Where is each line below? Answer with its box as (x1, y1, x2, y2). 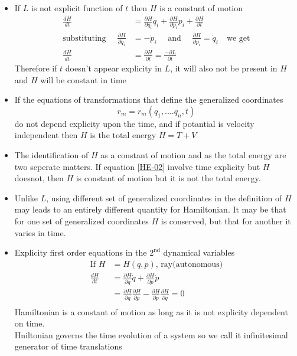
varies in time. (14, 226, 66, 239)
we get (226, 34, 250, 43)
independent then (14, 129, 78, 141)
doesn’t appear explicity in (65, 62, 162, 74)
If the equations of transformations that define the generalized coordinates (14, 93, 283, 106)
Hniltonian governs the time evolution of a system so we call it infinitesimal (14, 328, 288, 341)
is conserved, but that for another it (161, 215, 291, 227)
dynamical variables (163, 246, 235, 259)
